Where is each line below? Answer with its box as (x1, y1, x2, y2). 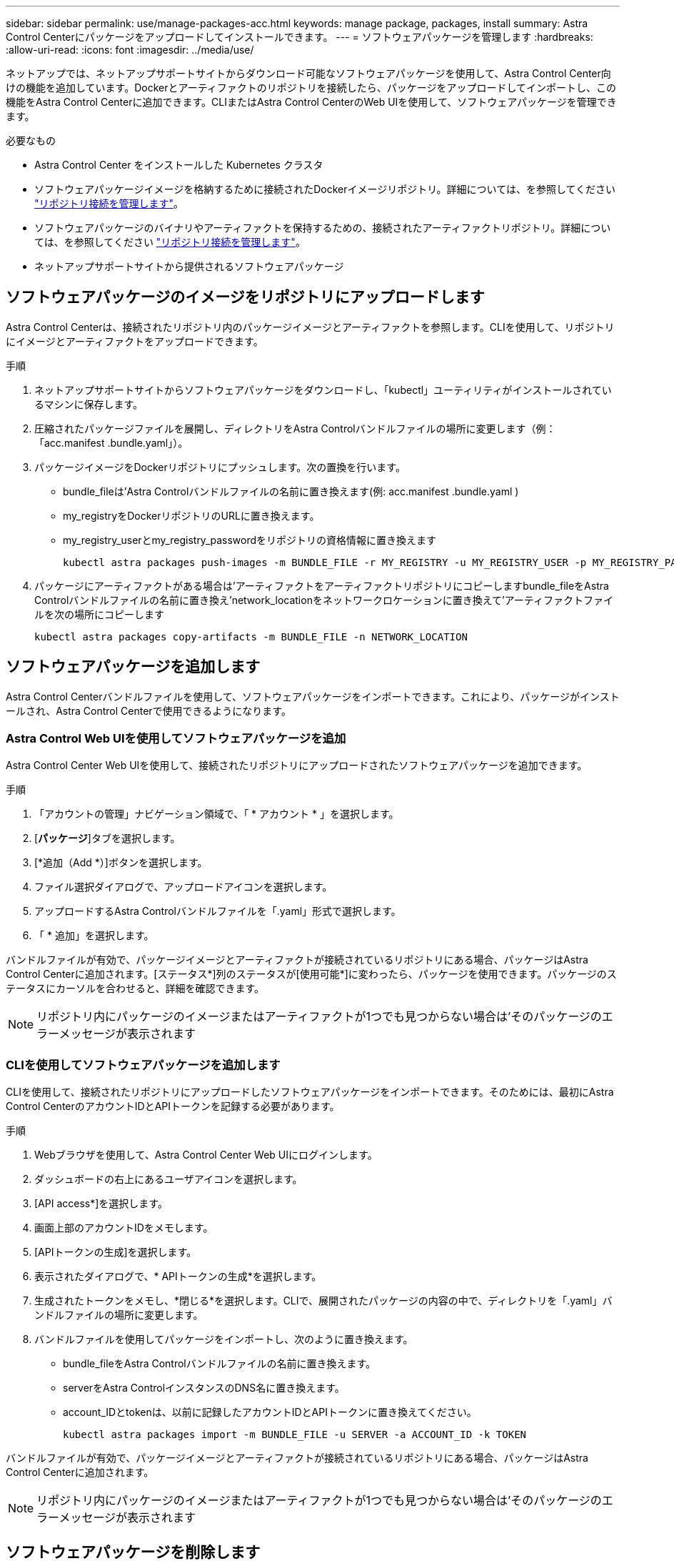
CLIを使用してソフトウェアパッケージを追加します (6, 1057, 281, 1072)
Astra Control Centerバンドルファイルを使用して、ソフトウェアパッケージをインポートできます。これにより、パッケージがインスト (6, 690, 620, 703)
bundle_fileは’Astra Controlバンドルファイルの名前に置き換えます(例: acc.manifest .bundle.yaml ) (63, 485, 519, 497)
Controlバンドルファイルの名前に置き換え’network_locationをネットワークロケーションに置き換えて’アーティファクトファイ (34, 593, 613, 606)
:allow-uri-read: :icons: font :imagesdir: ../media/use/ (6, 44, 254, 56)
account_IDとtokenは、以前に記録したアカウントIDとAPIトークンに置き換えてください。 (63, 1406, 477, 1419)
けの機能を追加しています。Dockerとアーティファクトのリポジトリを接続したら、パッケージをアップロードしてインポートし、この (6, 81, 617, 94)
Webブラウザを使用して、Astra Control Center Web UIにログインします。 (34, 1149, 378, 1161)
